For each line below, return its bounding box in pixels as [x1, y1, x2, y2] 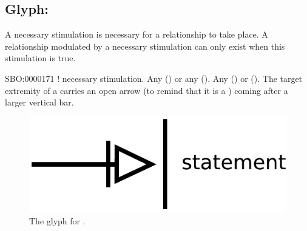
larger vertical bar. [5, 96, 74, 109]
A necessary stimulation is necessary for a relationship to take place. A [5, 28, 268, 41]
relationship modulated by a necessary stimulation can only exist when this [5, 39, 285, 52]
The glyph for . [29, 214, 86, 227]
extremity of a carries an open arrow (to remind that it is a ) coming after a [5, 84, 288, 96]
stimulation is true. [5, 52, 76, 64]
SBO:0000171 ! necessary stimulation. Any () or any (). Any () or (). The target [5, 72, 303, 84]
